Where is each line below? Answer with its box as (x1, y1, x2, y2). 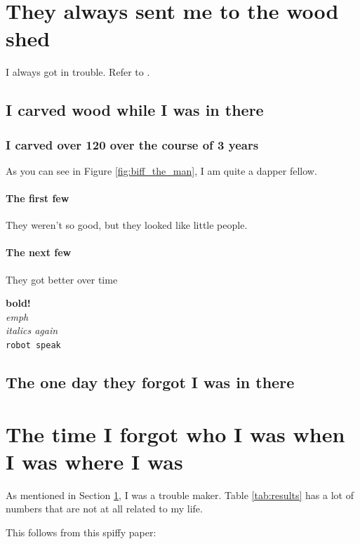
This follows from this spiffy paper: (6, 525, 156, 539)
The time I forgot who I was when (6, 419, 345, 448)
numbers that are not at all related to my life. (6, 501, 203, 516)
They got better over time (6, 272, 118, 286)
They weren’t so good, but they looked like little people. (6, 218, 248, 232)
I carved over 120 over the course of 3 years (6, 135, 259, 153)
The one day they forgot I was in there (6, 371, 295, 393)
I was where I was (6, 446, 183, 475)
